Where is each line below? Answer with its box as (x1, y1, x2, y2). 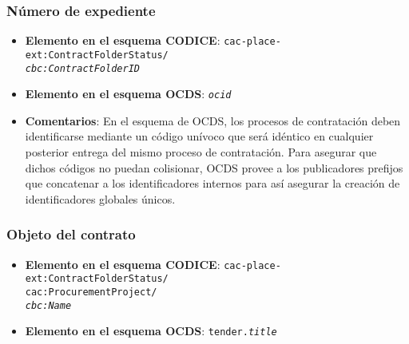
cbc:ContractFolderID (25, 62, 140, 74)
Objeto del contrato (6, 224, 136, 244)
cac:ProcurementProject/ (25, 286, 157, 298)
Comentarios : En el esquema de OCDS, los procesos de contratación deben (25, 112, 401, 129)
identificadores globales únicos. (25, 190, 176, 207)
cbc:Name (25, 299, 72, 311)
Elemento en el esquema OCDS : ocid (25, 85, 232, 102)
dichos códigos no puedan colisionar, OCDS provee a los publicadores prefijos (25, 159, 403, 176)
